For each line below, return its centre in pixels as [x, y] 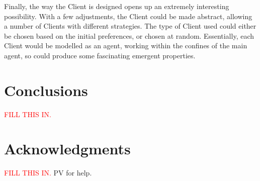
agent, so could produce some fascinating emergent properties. [100, 55]
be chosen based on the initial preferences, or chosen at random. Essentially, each [129, 35]
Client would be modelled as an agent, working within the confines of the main [126, 46]
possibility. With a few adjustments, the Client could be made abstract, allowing [128, 16]
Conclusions [46, 90]
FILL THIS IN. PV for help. [48, 173]
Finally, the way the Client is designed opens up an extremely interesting [117, 6]
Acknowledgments [67, 149]
